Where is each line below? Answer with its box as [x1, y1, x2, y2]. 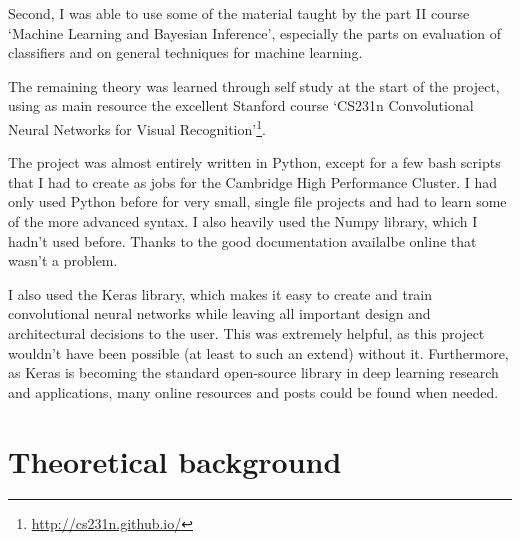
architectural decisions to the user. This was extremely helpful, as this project [8, 322, 485, 343]
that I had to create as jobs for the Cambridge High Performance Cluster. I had [8, 171, 498, 192]
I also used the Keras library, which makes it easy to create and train [8, 283, 433, 304]
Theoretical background [8, 440, 342, 481]
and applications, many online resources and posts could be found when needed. [8, 381, 499, 402]
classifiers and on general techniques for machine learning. [8, 42, 363, 63]
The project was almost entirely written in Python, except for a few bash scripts [8, 152, 501, 173]
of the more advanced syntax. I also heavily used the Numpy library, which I [8, 211, 478, 231]
